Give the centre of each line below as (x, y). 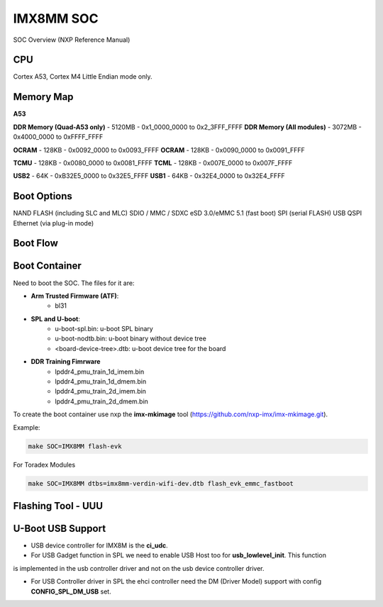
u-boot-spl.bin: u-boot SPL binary (104, 329)
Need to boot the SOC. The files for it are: (74, 283)
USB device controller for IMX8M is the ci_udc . (99, 545)
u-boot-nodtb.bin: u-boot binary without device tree (131, 339)
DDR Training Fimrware (66, 362)
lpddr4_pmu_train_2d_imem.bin (101, 391)
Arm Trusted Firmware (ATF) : (75, 296)
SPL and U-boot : (56, 318)
